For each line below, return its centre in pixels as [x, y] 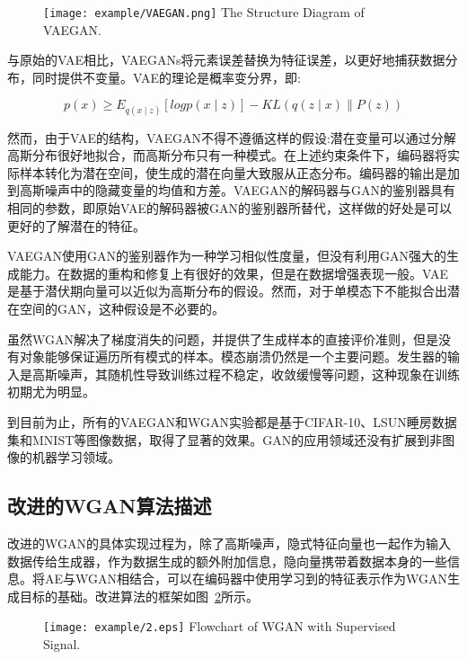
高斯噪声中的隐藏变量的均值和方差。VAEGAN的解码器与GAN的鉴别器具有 [237, 190]
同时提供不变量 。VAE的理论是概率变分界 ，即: [166, 77]
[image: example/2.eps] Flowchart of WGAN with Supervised [220, 626]
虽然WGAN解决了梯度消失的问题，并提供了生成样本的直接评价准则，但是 [223, 338]
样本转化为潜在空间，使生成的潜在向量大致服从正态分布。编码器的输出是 [233, 172]
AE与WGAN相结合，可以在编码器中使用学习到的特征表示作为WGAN [246, 579]
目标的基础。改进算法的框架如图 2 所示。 [139, 596]
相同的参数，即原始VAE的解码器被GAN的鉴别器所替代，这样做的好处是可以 [229, 208]
